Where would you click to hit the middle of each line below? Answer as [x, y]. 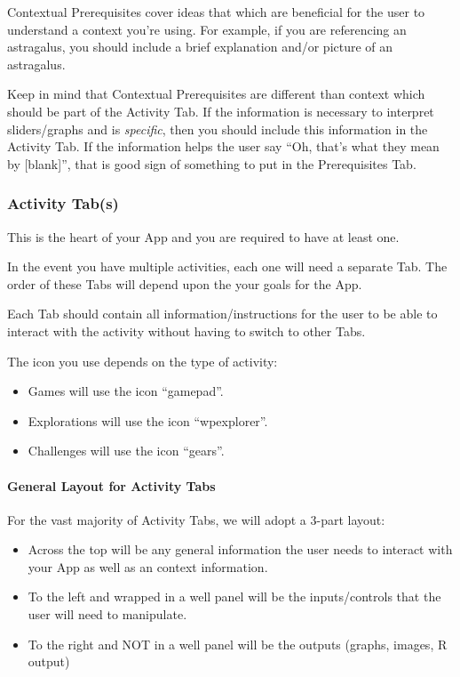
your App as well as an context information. [148, 566]
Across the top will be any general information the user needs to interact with [240, 549]
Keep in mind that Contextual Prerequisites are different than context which [216, 94]
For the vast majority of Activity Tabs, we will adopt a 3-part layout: [196, 519]
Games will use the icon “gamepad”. [126, 391]
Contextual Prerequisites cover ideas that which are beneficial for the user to [216, 12]
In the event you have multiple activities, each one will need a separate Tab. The [227, 266]
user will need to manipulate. [107, 614]
